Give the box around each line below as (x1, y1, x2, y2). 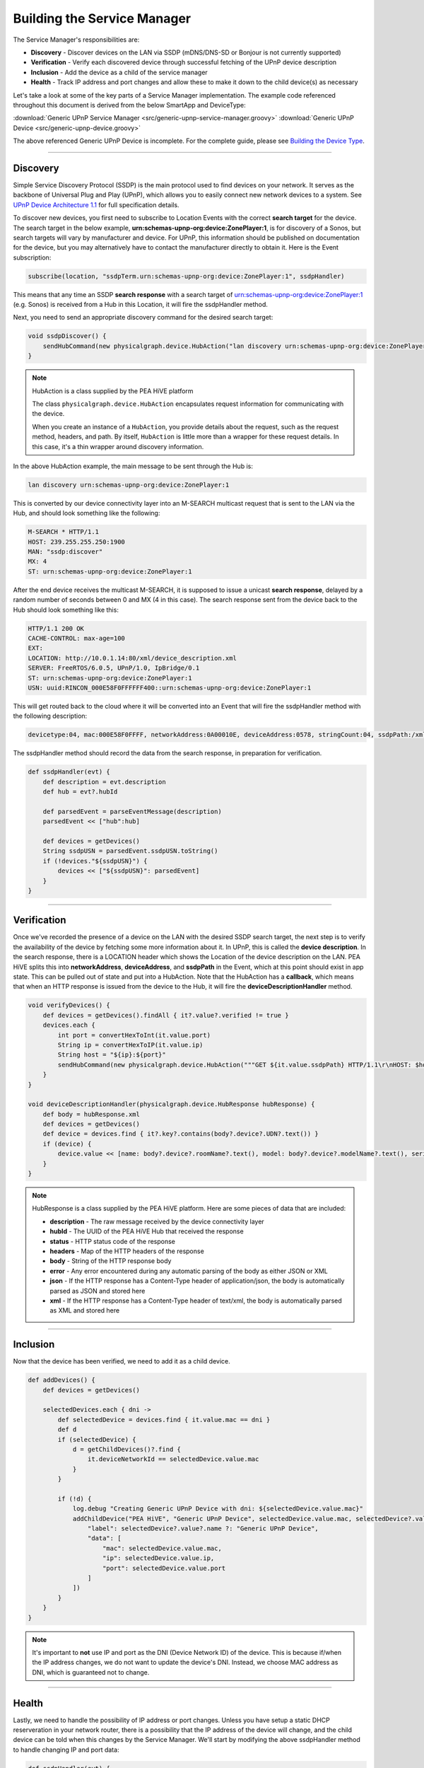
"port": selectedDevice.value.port (102, 1564, 226, 1572)
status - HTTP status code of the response (49, 1237, 176, 1245)
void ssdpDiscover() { (28, 332, 107, 340)
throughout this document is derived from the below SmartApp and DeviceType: (13, 100, 247, 109)
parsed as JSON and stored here (49, 1286, 146, 1295)
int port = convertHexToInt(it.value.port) (57, 1031, 211, 1039)
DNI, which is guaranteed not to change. (32, 1668, 150, 1676)
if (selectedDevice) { (57, 1436, 137, 1443)
